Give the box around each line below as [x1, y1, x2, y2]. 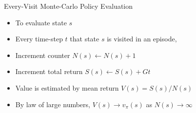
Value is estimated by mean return [15, 82, 119, 93]
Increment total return [15, 66, 83, 76]
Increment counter [15, 50, 70, 60]
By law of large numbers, [15, 99, 90, 109]
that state [70, 34, 99, 44]
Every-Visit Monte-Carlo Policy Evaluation [4, 1, 133, 11]
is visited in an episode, [107, 34, 177, 44]
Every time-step [15, 34, 63, 44]
